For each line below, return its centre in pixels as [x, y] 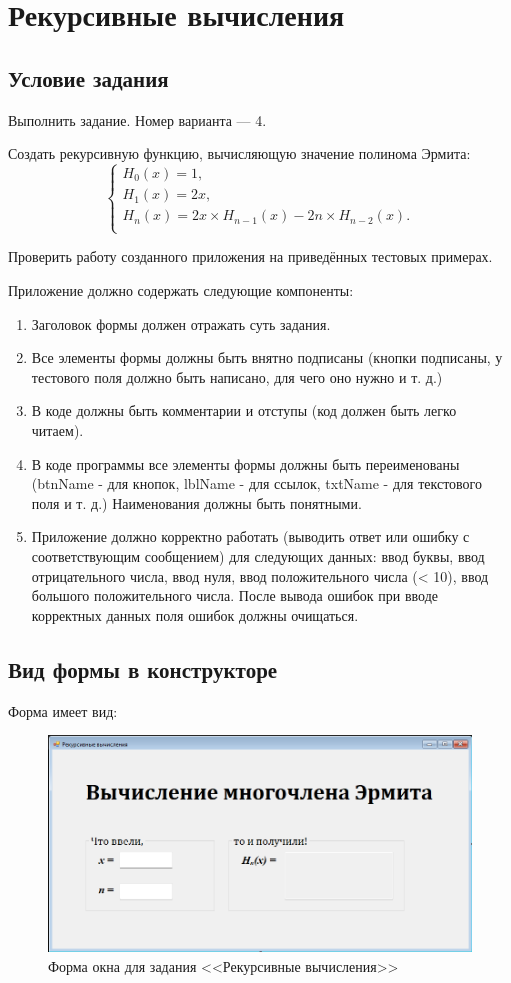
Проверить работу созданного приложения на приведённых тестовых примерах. [250, 256]
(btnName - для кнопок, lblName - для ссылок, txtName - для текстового [256, 483]
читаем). [57, 429]
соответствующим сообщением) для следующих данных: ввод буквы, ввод [258, 555]
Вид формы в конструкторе [143, 668]
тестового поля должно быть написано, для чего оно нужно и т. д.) [237, 376]
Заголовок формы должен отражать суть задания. [181, 323]
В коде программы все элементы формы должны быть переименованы [245, 463]
